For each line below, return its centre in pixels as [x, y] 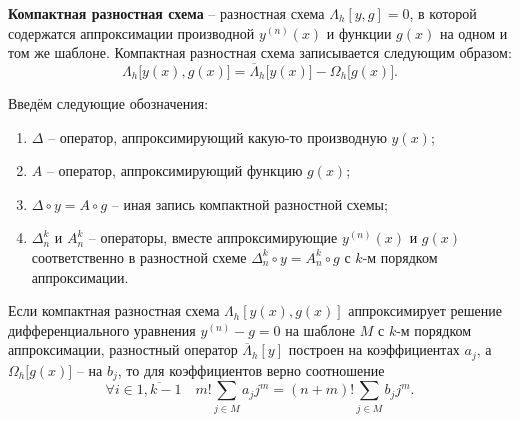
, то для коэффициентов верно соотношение [251, 369]
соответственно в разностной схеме [139, 256]
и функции [359, 32]
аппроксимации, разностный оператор [123, 349]
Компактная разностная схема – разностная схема [166, 13]
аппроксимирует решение [425, 310]
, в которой [443, 13]
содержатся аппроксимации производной [131, 32]
